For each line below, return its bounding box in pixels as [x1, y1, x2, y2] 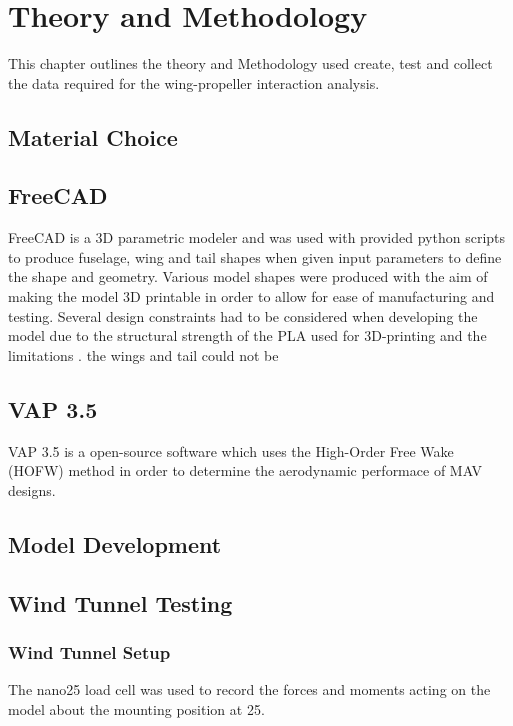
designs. [8, 479, 56, 500]
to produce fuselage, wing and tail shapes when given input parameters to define [8, 246, 502, 267]
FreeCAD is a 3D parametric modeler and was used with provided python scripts [8, 227, 506, 248]
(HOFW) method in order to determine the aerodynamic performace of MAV [8, 460, 483, 481]
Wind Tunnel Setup [8, 639, 171, 664]
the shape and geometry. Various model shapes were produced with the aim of [8, 266, 488, 287]
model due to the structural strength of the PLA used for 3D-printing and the [8, 325, 487, 346]
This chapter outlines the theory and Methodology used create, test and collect [8, 53, 493, 74]
